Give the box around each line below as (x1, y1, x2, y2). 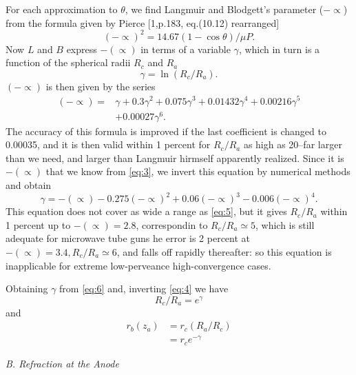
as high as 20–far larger (243, 137, 342, 152)
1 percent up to (6, 217, 71, 232)
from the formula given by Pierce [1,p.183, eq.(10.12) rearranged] (6, 15, 280, 30)
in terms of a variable (140, 41, 231, 56)
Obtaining (6, 281, 48, 296)
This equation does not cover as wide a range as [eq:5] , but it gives (6, 204, 287, 219)
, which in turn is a (238, 41, 320, 56)
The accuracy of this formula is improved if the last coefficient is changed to (6, 123, 326, 138)
